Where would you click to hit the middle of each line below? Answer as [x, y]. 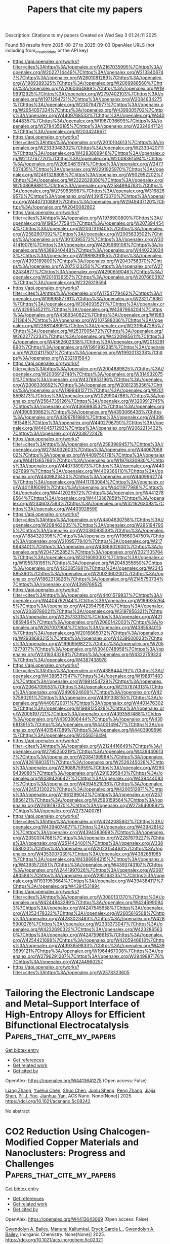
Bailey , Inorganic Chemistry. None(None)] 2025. [55, 1234]
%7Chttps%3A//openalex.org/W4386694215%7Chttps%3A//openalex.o [88, 859]
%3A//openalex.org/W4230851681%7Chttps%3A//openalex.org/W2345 [88, 568]
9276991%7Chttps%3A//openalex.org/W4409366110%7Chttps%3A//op [88, 471]
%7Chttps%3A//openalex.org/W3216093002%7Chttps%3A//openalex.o [88, 557]
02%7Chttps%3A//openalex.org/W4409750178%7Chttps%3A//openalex [89, 455]
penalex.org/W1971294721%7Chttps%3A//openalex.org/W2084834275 [87, 99]
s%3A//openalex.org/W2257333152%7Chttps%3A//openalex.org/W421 [87, 616]
